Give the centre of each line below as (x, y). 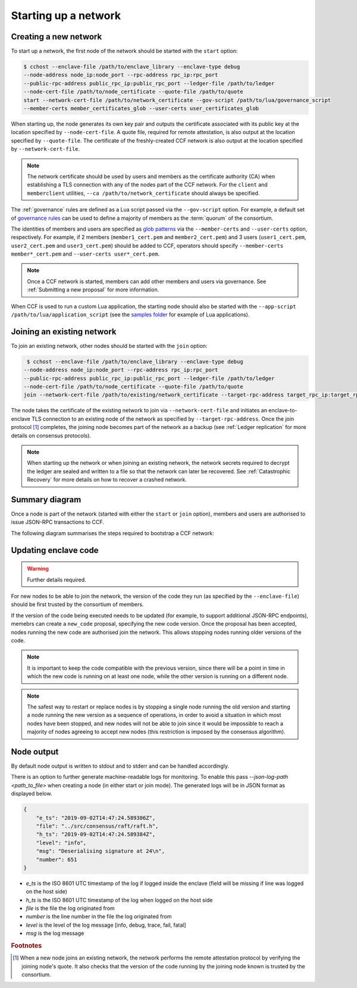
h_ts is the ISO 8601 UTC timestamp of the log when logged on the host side (119, 900)
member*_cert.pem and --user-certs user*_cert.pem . (85, 254)
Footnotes (26, 946)
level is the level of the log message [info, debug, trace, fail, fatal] (106, 925)
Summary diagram (46, 500)
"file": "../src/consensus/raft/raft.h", (97, 826)
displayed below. (32, 794)
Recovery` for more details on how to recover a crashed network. (107, 480)
